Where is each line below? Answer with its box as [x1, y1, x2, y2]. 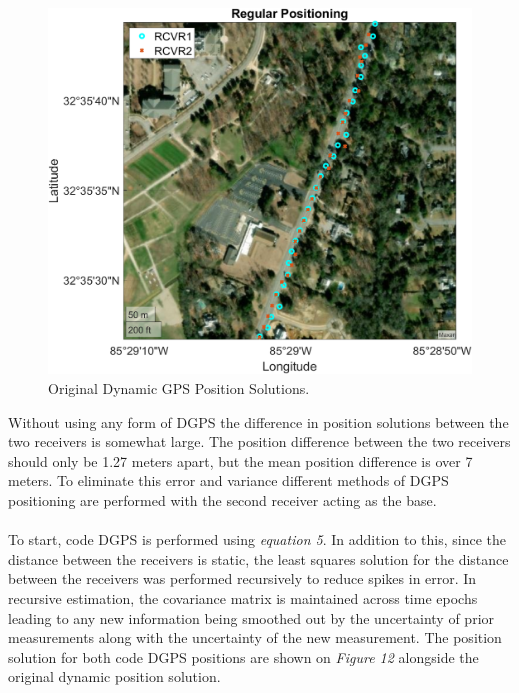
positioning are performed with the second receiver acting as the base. [8, 490, 437, 510]
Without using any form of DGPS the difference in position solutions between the [8, 411, 509, 432]
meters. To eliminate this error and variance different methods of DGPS [8, 470, 449, 491]
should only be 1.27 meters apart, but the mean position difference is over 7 [8, 450, 473, 471]
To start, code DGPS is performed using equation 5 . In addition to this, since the [8, 529, 507, 550]
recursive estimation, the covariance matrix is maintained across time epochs [8, 587, 478, 608]
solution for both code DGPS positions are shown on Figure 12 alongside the [8, 646, 479, 667]
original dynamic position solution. [8, 666, 221, 687]
